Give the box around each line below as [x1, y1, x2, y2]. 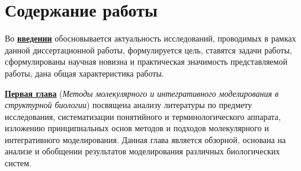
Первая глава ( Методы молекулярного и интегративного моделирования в [5, 87, 279, 99]
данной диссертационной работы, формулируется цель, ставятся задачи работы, [5, 43, 292, 56]
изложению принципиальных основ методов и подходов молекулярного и [5, 122, 269, 134]
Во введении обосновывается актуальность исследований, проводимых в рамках [5, 32, 296, 45]
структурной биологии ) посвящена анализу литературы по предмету [5, 99, 252, 111]
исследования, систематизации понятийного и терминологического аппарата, [5, 110, 281, 122]
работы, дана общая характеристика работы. [5, 66, 164, 79]
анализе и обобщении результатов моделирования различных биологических [5, 145, 280, 157]
